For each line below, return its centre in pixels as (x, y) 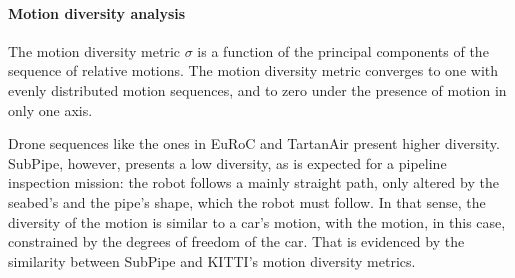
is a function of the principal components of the (343, 50)
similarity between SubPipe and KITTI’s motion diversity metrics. (212, 260)
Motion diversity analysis (97, 12)
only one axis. (50, 109)
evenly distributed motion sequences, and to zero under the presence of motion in (257, 89)
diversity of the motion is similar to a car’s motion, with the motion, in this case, (257, 221)
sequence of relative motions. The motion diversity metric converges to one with (253, 70)
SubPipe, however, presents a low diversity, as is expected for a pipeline (227, 162)
